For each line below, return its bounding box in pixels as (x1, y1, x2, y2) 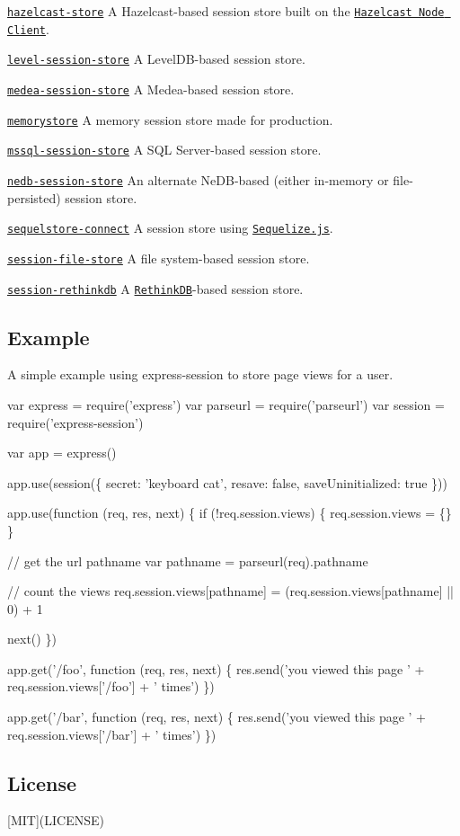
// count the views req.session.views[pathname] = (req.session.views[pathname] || (7, 582, 454, 600)
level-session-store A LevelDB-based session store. (7, 49, 305, 68)
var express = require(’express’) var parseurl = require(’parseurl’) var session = (7, 395, 445, 414)
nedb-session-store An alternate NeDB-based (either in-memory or (7, 170, 389, 189)
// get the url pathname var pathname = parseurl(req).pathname (7, 551, 368, 570)
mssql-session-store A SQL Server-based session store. (7, 140, 322, 159)
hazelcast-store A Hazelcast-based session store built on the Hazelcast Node (7, 2, 445, 20)
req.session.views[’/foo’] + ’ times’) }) (7, 677, 215, 696)
